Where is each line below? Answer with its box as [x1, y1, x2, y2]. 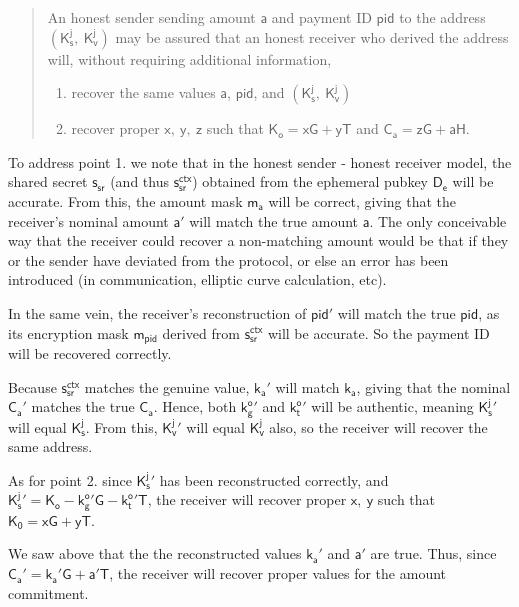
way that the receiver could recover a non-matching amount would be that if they [8, 230, 509, 251]
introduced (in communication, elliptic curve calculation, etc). [8, 269, 387, 290]
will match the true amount [189, 210, 359, 231]
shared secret [8, 171, 88, 192]
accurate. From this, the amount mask [8, 190, 243, 211]
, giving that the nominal [356, 376, 511, 397]
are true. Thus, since [370, 543, 497, 564]
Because [8, 376, 57, 397]
